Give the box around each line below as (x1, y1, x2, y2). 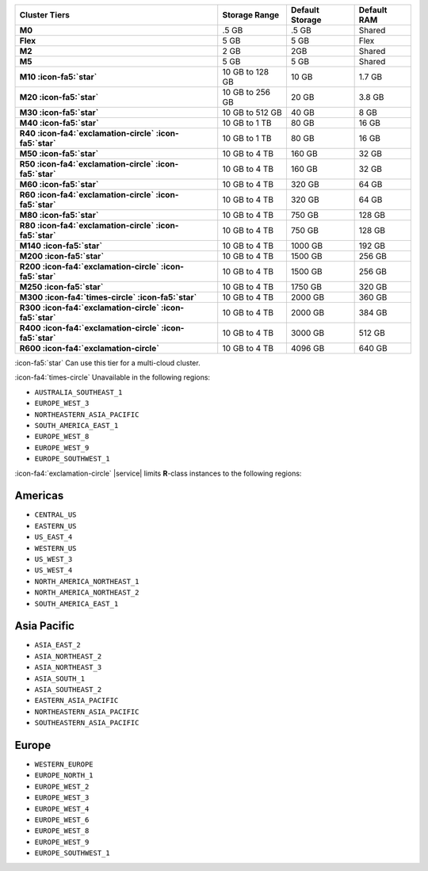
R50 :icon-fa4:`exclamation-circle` (19, 159, 155, 170)
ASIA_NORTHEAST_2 (34, 651, 102, 661)
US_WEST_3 (34, 555, 73, 563)
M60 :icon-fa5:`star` (19, 179, 99, 189)
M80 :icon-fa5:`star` (19, 210, 99, 220)
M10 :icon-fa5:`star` (19, 71, 97, 82)
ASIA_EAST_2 (34, 640, 81, 650)
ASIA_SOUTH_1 (34, 674, 86, 683)
